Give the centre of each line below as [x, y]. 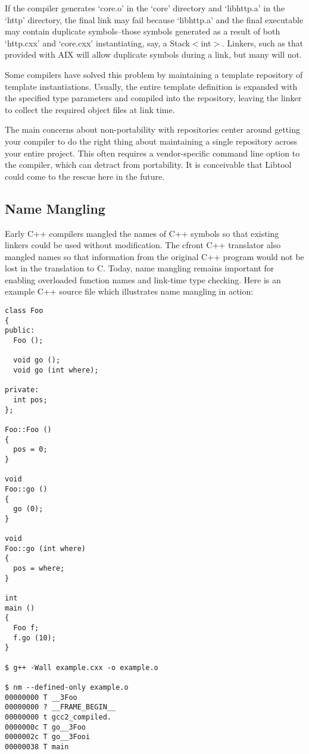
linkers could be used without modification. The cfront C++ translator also [143, 245]
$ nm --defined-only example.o [67, 688]
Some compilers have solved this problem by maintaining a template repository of [154, 74]
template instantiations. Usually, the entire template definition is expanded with [151, 86]
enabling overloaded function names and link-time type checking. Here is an [143, 279]
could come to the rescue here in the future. [85, 176]
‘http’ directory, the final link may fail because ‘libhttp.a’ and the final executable [154, 19]
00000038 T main [37, 747]
